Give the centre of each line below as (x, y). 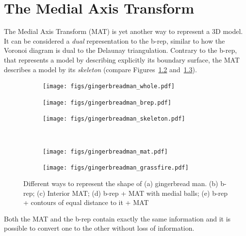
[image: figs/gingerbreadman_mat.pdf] (105, 151)
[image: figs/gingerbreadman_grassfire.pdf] (116, 168)
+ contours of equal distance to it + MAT (86, 202)
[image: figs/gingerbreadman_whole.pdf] (109, 87)
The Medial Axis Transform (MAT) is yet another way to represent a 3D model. (123, 31)
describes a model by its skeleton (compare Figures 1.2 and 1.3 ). (100, 69)
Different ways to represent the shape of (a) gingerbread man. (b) (121, 183)
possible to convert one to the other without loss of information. (99, 228)
